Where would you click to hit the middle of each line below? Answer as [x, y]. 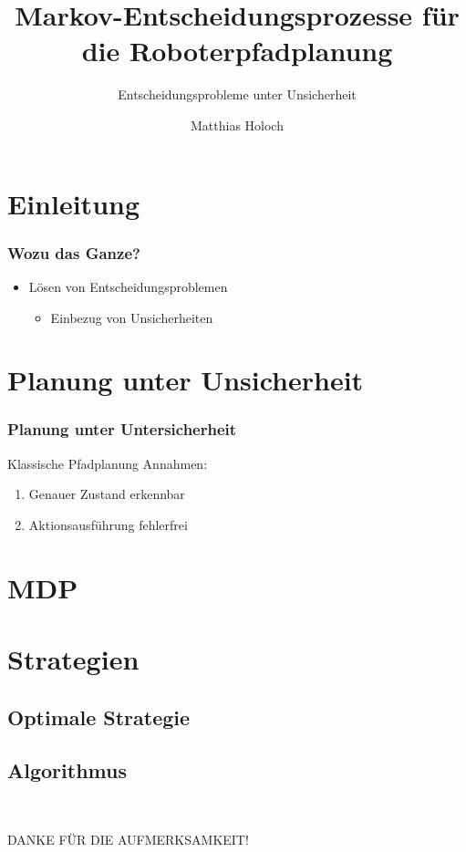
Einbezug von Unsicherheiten [132, 317]
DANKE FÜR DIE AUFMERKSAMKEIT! [128, 839]
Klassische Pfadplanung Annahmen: [108, 463]
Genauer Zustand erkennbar [107, 494]
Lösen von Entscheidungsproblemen [128, 286]
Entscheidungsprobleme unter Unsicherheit [237, 94]
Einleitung [74, 203]
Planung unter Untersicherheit [122, 429]
